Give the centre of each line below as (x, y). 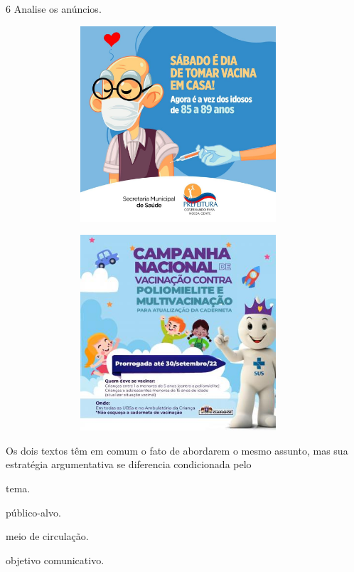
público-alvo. (33, 512)
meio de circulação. (47, 536)
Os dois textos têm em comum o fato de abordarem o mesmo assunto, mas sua (177, 450)
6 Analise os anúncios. (54, 9)
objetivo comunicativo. (55, 560)
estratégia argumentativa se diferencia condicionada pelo (129, 464)
